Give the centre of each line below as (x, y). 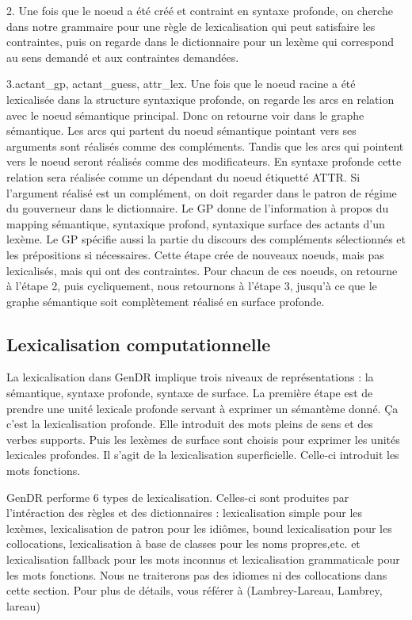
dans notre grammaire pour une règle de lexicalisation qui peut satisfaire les (191, 26)
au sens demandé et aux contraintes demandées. (123, 57)
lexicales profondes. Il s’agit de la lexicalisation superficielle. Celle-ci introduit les (203, 455)
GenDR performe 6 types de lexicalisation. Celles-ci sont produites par (178, 497)
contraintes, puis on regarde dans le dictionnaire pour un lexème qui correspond (200, 42)
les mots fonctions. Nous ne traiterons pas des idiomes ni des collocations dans (197, 574)
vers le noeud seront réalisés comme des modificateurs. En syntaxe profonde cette (204, 161)
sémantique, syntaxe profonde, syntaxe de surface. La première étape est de (190, 393)
